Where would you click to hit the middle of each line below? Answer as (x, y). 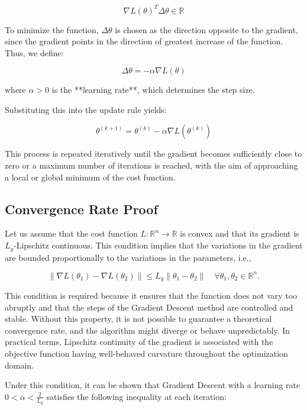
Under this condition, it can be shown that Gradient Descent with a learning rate (153, 385)
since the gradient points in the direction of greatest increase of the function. (144, 41)
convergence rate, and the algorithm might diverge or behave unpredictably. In (148, 330)
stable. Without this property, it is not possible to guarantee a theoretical (138, 319)
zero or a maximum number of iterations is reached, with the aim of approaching (151, 165)
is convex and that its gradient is (240, 233)
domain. (20, 365)
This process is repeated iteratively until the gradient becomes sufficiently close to (153, 154)
